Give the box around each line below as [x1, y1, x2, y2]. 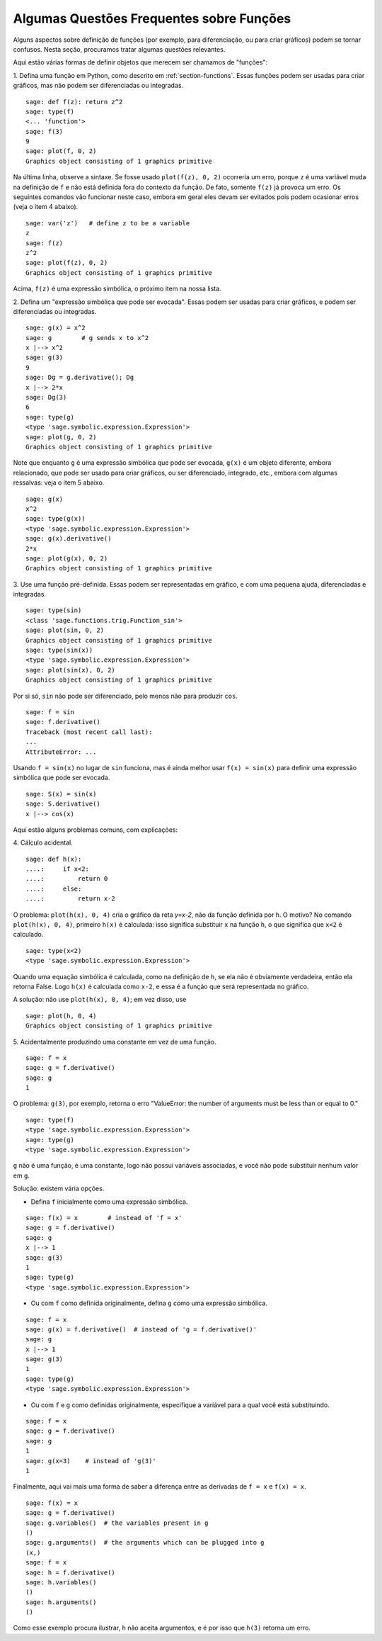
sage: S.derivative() [25, 800, 100, 808]
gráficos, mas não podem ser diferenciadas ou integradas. [13, 81, 184, 90]
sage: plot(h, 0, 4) [25, 1012, 97, 1020]
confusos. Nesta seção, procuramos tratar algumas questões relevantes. [13, 45, 226, 53]
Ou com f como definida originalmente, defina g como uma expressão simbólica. [30, 1299, 268, 1307]
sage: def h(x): [25, 855, 82, 863]
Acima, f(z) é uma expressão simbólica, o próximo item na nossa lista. [13, 284, 222, 293]
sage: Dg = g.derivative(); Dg [25, 373, 134, 382]
